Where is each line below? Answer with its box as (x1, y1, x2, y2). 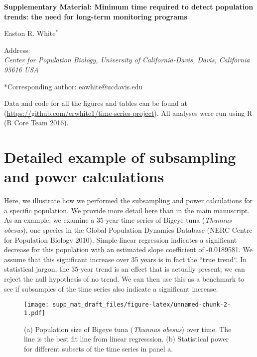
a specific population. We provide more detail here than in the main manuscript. (4, 205, 250, 215)
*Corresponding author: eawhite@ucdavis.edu (4, 81, 142, 91)
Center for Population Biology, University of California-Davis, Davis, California (4, 54, 250, 65)
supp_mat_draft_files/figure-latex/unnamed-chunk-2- (52, 301, 231, 309)
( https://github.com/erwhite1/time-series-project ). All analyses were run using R (4, 107, 253, 118)
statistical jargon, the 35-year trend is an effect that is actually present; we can (4, 264, 245, 274)
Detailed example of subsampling (4, 147, 236, 167)
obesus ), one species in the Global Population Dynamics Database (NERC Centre (4, 225, 253, 235)
